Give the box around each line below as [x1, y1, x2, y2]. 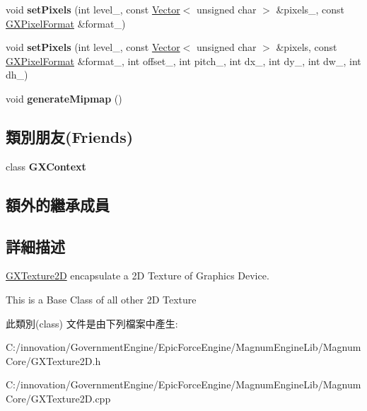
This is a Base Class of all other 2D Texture [6, 291, 197, 306]
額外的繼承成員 [6, 193, 110, 215]
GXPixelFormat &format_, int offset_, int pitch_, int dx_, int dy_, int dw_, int [6, 53, 361, 68]
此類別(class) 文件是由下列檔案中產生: [6, 316, 178, 330]
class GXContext [6, 158, 86, 173]
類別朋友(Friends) [6, 125, 134, 147]
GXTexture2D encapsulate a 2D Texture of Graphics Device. [6, 268, 269, 283]
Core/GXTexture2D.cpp [6, 390, 111, 405]
